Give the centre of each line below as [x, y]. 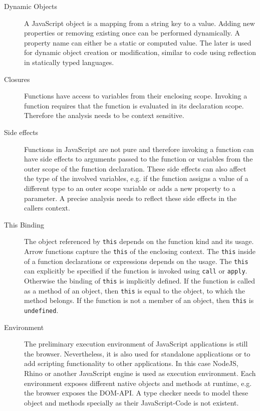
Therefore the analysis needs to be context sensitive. [104, 115]
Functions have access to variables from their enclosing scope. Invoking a [136, 96]
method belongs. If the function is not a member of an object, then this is [139, 300]
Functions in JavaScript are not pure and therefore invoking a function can [139, 149]
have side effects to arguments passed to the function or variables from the [139, 159]
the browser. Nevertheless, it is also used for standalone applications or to [137, 353]
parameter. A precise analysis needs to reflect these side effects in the [131, 198]
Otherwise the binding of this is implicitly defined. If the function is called [140, 280]
